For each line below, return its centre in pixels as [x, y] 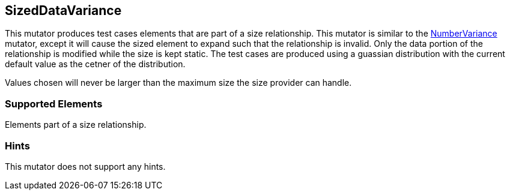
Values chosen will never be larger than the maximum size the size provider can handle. [178, 83]
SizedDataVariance [63, 10]
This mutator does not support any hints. [85, 166]
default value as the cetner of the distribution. [95, 64]
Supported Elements [54, 103]
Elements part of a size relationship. [76, 125]
